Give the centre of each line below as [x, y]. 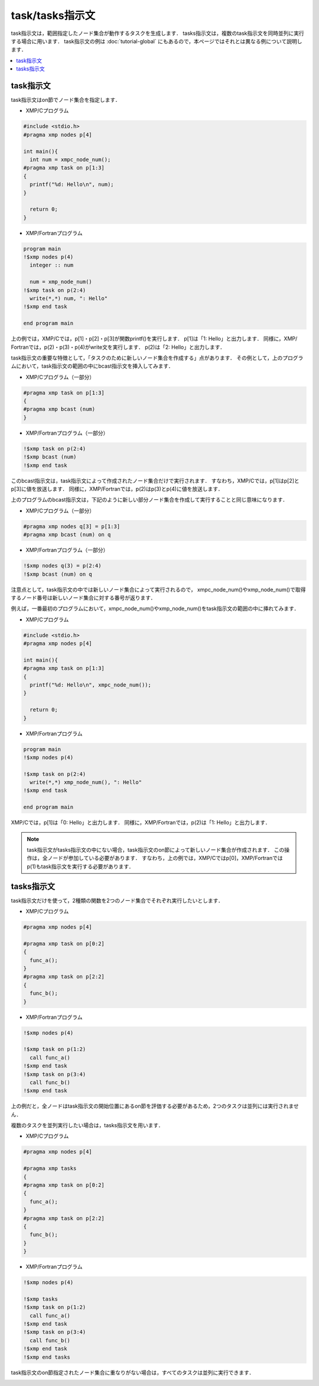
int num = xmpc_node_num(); [70, 159]
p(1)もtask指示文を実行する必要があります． [80, 866]
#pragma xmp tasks [50, 1169]
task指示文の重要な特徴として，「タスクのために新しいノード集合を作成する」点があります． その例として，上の [147, 358]
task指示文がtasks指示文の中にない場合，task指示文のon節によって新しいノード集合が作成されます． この [156, 850]
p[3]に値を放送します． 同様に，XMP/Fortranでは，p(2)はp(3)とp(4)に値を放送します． [117, 489]
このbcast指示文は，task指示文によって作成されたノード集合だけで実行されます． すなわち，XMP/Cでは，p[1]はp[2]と [155, 480]
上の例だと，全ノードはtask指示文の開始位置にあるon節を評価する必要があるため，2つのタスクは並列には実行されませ [155, 1106]
